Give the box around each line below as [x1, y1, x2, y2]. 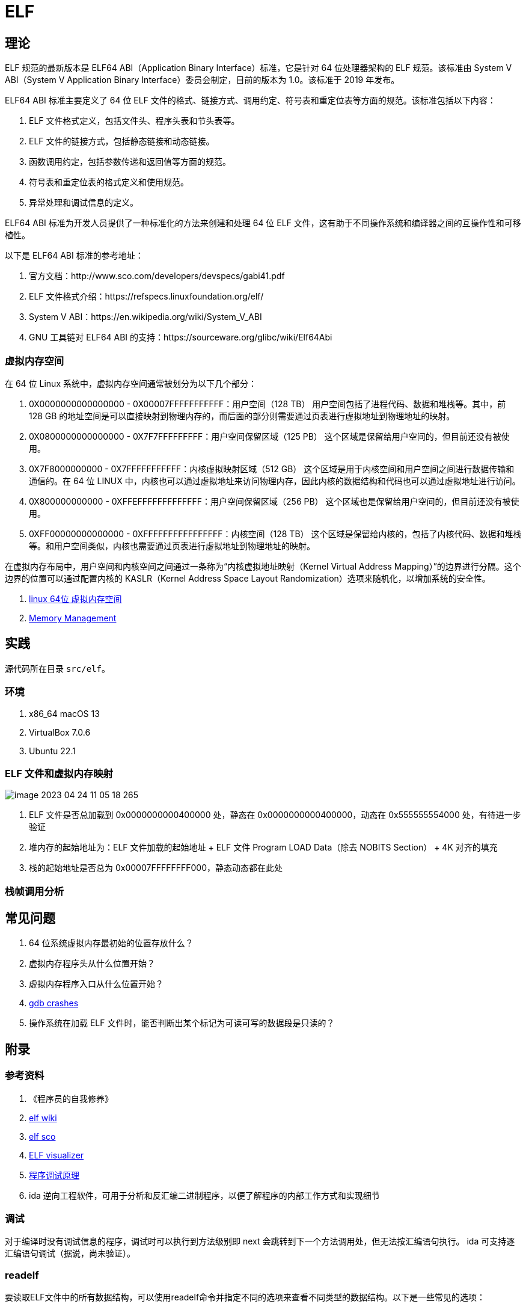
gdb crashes [29, 998, 79, 1009]
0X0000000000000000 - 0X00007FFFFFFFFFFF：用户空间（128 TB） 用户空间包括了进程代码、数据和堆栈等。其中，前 [29, 398, 506, 409]
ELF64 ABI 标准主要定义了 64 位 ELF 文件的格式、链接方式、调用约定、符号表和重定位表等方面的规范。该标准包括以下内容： [5, 95, 496, 106]
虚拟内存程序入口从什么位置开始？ [29, 979, 164, 989]
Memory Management [29, 612, 117, 623]
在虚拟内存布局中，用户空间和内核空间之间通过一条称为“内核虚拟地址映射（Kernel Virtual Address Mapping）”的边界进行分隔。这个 [5, 561, 521, 571]
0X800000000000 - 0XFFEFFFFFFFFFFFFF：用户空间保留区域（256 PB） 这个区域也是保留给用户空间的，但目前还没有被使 [29, 496, 519, 506]
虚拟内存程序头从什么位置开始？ [29, 958, 155, 969]
